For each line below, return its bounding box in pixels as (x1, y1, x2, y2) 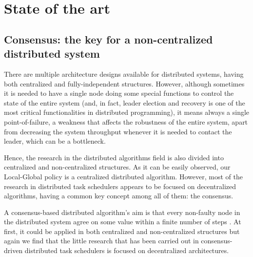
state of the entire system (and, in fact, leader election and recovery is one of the (4, 97, 245, 107)
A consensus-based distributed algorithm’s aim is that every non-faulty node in (4, 207, 240, 217)
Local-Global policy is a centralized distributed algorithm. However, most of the (4, 171, 243, 181)
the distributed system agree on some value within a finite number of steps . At (4, 216, 241, 227)
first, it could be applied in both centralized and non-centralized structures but (4, 226, 240, 236)
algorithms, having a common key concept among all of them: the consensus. (4, 191, 234, 201)
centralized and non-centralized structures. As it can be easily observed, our (4, 162, 231, 172)
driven (4, 245, 23, 256)
